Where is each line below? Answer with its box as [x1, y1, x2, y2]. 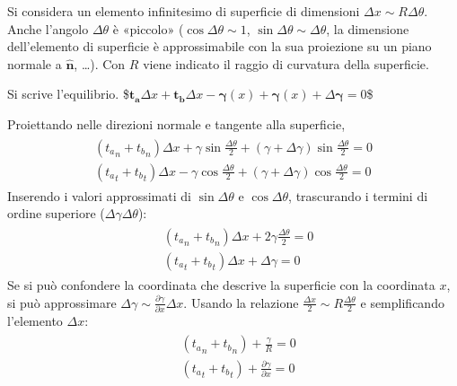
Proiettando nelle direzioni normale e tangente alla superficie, [7, 114, 346, 133]
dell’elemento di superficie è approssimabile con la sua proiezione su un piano [7, 37, 432, 56]
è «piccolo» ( [112, 19, 184, 38]
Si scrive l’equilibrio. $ [7, 84, 129, 103]
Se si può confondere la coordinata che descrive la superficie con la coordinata [7, 275, 435, 294]
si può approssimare [7, 293, 117, 311]
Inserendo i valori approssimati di [7, 186, 191, 205]
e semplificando [360, 293, 444, 311]
